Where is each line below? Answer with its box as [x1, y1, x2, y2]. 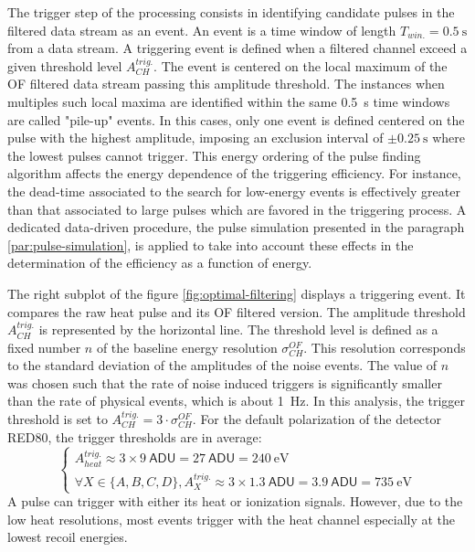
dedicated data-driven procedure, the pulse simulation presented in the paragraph [7, 218, 465, 237]
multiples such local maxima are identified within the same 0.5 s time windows [7, 91, 450, 111]
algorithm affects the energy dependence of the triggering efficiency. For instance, [7, 164, 461, 183]
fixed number [7, 337, 81, 356]
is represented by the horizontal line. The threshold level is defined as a [38, 320, 438, 339]
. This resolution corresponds [303, 337, 466, 356]
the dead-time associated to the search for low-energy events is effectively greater [7, 181, 460, 200]
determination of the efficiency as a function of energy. [7, 253, 312, 272]
